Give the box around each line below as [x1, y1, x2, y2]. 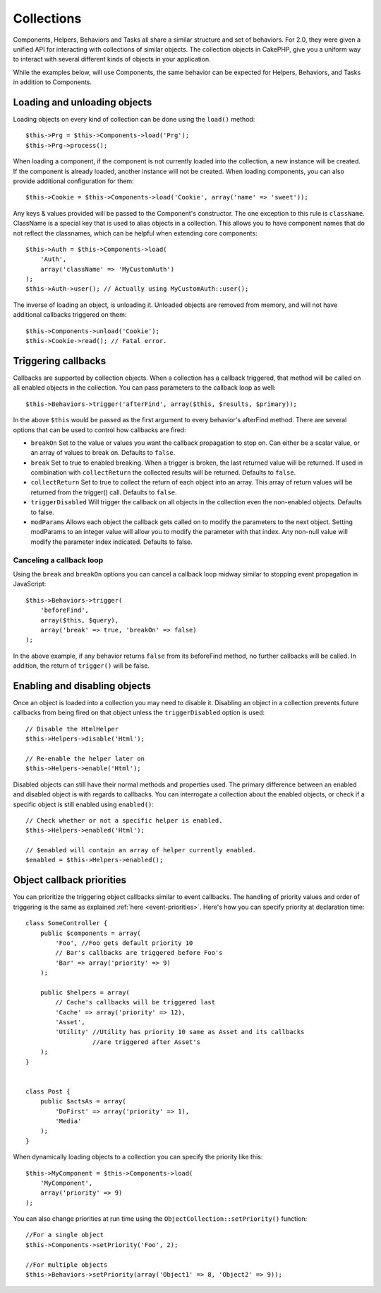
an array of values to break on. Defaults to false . [30, 448, 176, 457]
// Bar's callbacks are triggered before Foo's [55, 949, 223, 957]
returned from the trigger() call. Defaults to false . [30, 488, 177, 497]
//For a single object [25, 1231, 104, 1239]
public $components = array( [40, 929, 141, 937]
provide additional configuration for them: [13, 177, 134, 185]
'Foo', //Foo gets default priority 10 [55, 939, 193, 947]
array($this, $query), [40, 616, 119, 624]
